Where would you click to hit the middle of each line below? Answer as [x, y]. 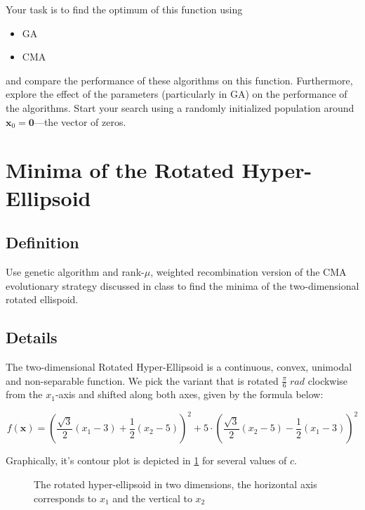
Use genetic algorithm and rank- [75, 271]
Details [32, 337]
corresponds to [65, 498]
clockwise [328, 380]
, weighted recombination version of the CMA [248, 271]
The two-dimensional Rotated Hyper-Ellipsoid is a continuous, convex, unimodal [179, 366]
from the [24, 394]
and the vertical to [152, 498]
